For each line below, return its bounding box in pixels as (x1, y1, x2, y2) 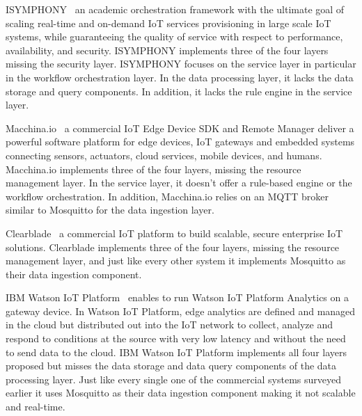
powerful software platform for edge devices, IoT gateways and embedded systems (6, 134, 355, 149)
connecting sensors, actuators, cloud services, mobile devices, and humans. (6, 147, 322, 162)
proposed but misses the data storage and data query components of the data (6, 358, 337, 373)
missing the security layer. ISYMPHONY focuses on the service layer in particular (6, 56, 356, 71)
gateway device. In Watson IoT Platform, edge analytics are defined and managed (6, 303, 356, 318)
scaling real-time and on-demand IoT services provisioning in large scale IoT (6, 15, 331, 30)
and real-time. (6, 399, 65, 414)
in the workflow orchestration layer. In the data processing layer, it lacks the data (6, 70, 354, 84)
